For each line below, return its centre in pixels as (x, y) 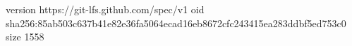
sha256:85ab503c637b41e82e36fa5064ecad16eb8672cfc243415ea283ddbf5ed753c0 (176, 23)
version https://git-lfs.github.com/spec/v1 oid (105, 9)
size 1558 (25, 37)
